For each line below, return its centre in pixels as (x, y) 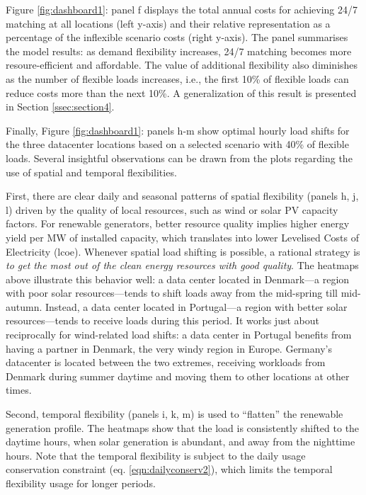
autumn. (24, 306)
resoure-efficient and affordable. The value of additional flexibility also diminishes (182, 65)
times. (19, 390)
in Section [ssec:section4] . (60, 107)
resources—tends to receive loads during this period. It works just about (162, 320)
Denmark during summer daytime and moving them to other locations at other (178, 376)
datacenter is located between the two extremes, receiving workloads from (166, 362)
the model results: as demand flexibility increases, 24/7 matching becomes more (179, 51)
